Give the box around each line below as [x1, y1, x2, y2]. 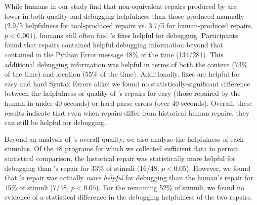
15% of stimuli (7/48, [4, 182, 69, 192]
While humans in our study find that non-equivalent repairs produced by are [4, 1, 237, 11]
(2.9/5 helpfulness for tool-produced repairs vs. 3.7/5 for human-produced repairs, [4, 20, 253, 31]
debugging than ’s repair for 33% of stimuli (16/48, [4, 163, 159, 173]
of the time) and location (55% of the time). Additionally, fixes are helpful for [4, 69, 240, 79]
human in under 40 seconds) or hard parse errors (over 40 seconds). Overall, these [4, 97, 253, 108]
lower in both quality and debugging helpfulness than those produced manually [4, 10, 244, 21]
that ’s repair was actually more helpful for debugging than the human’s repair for [4, 172, 253, 183]
